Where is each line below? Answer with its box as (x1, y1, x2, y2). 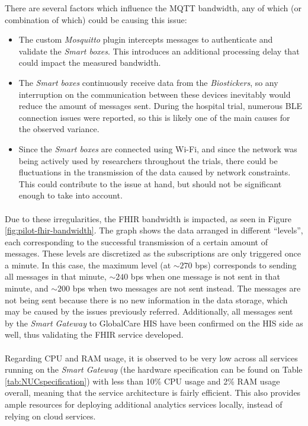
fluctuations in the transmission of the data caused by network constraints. (18, 166, 291, 178)
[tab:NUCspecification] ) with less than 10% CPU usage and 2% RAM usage (5, 374, 280, 387)
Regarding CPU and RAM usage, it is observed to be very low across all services (5, 351, 298, 364)
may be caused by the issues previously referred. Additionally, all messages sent (5, 305, 293, 318)
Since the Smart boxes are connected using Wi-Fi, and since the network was (18, 142, 297, 155)
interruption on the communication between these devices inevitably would (18, 88, 291, 100)
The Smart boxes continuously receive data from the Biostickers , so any (18, 76, 278, 88)
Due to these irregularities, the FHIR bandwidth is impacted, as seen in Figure (5, 212, 291, 225)
